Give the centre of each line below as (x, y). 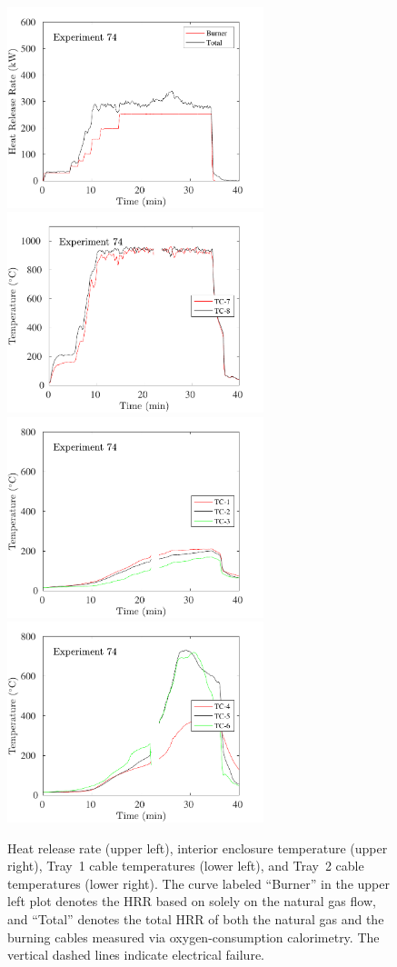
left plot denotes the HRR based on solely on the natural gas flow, (192, 901)
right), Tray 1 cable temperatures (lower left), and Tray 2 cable (186, 866)
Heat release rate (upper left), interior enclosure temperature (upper (198, 847)
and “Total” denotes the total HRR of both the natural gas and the (196, 918)
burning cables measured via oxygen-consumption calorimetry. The (194, 937)
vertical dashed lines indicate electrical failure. (136, 955)
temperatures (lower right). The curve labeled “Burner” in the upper (198, 883)
